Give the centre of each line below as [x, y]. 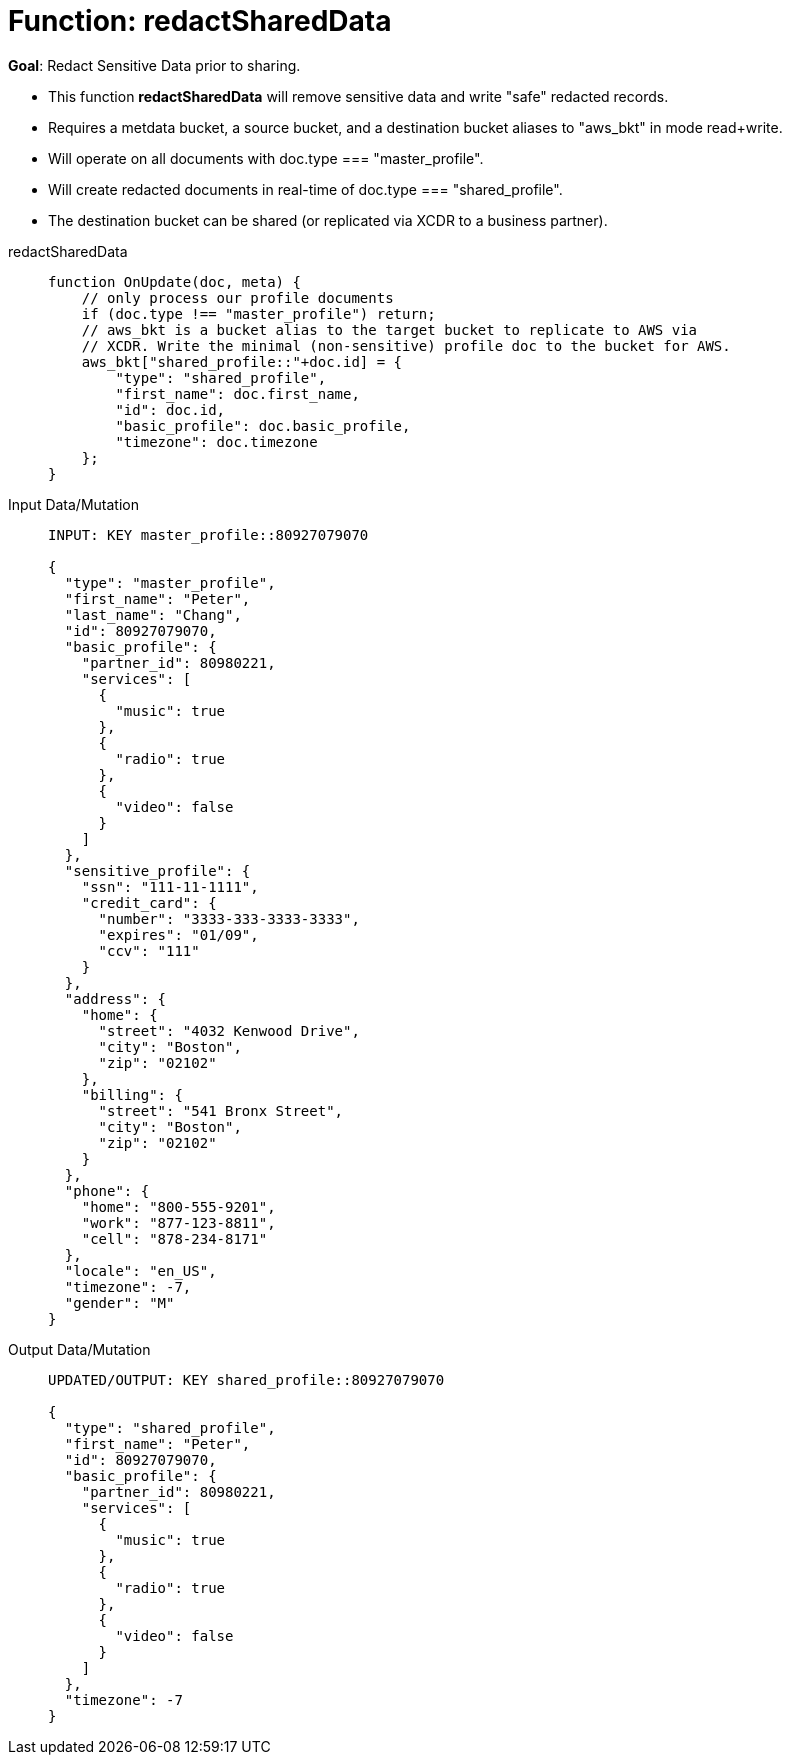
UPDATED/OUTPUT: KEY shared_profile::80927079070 [246, 1379]
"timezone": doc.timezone [216, 441]
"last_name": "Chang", [153, 614]
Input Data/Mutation [73, 504]
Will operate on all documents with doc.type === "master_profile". [266, 158]
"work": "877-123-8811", [178, 1222]
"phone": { [107, 1190]
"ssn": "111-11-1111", [170, 886]
